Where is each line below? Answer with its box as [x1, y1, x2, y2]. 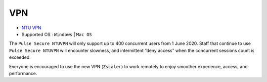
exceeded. [9, 54, 31, 60]
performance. [9, 70, 37, 76]
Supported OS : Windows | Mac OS [21, 31, 92, 37]
